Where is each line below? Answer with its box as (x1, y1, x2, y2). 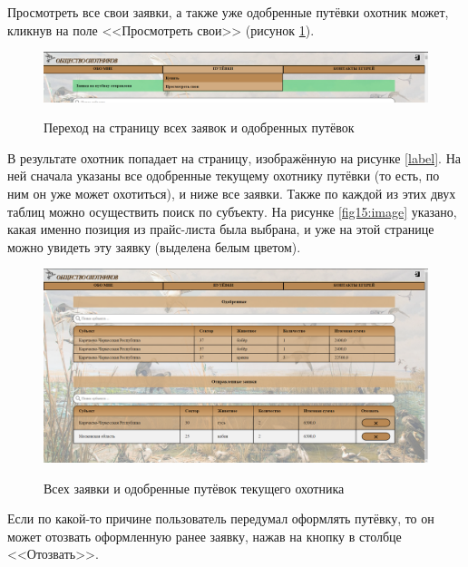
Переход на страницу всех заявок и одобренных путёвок (44, 118, 355, 137)
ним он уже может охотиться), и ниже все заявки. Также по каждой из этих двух (7, 184, 456, 203)
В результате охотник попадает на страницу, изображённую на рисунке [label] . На (7, 148, 461, 167)
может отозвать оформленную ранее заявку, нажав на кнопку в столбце (7, 526, 402, 545)
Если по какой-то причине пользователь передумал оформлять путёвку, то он (7, 509, 434, 528)
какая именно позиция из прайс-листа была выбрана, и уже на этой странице (7, 220, 434, 239)
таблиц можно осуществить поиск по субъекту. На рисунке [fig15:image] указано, (7, 201, 457, 220)
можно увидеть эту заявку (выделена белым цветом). (7, 237, 301, 256)
